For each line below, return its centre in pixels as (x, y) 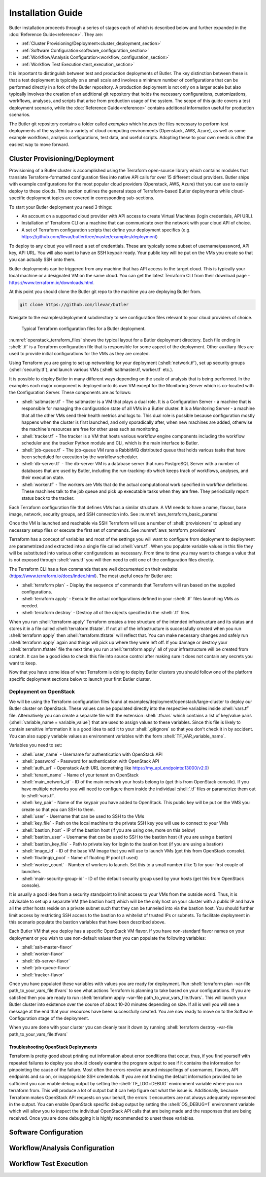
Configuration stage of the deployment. (49, 1018)
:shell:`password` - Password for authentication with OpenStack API (90, 761)
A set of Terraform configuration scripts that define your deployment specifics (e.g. (106, 230)
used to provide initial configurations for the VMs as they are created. (80, 354)
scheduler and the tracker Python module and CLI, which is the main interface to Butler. (110, 443)
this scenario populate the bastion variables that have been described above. (87, 922)
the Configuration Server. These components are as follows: (70, 393)
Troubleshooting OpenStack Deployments (53, 1047)
